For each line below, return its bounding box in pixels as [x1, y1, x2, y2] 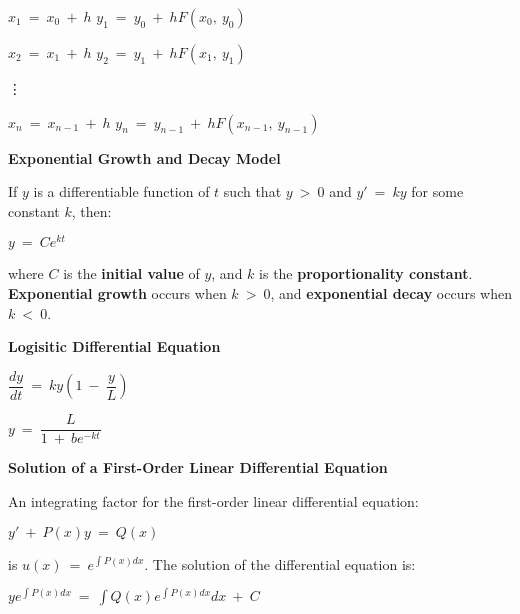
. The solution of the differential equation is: [144, 553, 416, 574]
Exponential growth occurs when [8, 283, 227, 304]
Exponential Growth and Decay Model [8, 147, 281, 168]
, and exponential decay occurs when [270, 283, 512, 304]
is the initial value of [63, 263, 200, 284]
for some [411, 181, 464, 202]
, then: [71, 200, 112, 221]
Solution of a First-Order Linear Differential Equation [8, 457, 388, 478]
